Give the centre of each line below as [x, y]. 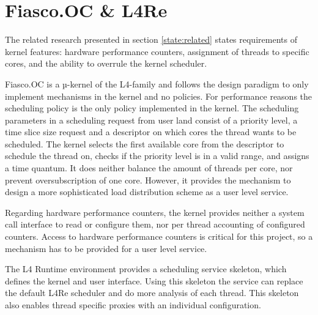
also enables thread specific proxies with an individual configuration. [133, 305]
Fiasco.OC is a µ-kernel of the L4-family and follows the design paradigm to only [157, 83]
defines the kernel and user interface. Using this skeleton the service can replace [154, 280]
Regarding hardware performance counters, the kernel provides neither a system [155, 212]
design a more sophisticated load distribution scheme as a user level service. [147, 192]
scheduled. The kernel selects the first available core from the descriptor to [145, 143]
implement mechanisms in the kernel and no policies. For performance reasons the [159, 96]
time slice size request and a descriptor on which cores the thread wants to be [151, 132]
